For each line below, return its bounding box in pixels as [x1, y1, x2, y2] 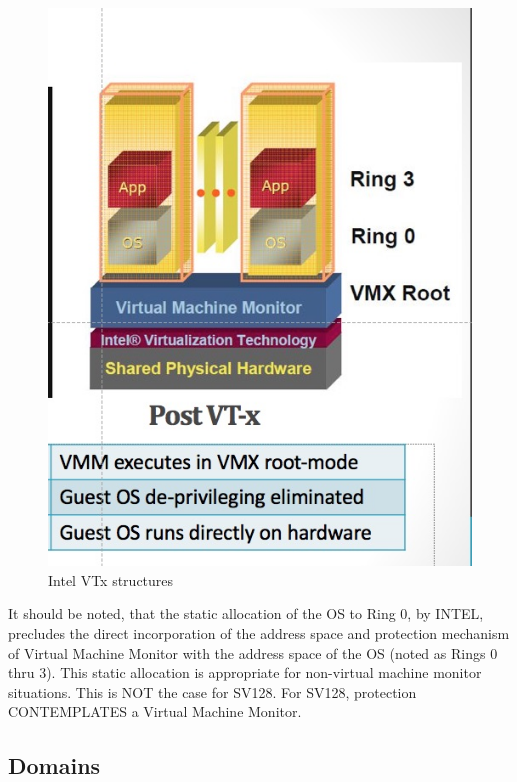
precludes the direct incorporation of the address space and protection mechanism [8, 623, 510, 644]
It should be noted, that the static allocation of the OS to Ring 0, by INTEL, [8, 603, 484, 624]
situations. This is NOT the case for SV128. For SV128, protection [8, 681, 417, 702]
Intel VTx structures [48, 569, 174, 590]
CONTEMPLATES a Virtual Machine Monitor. [8, 701, 302, 722]
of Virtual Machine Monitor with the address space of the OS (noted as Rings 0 [8, 642, 498, 663]
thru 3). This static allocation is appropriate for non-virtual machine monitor [8, 662, 482, 683]
